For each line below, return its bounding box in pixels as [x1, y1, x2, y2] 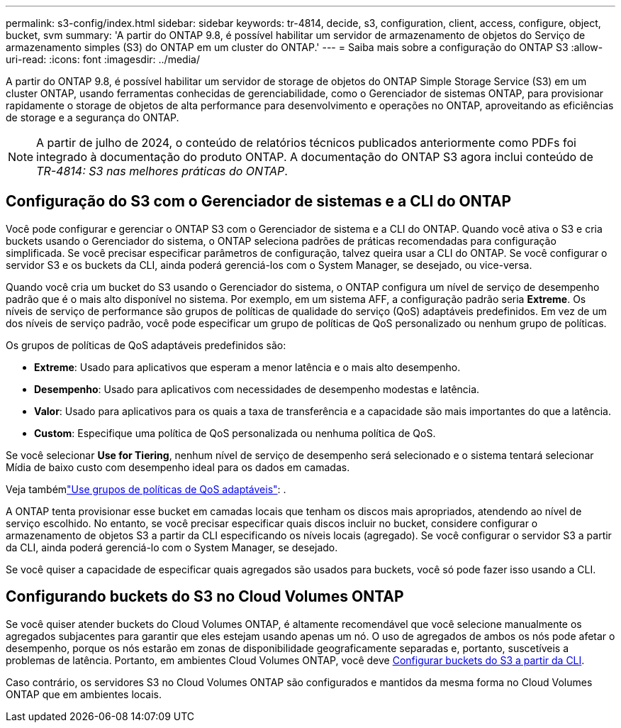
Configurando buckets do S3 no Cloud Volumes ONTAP [6, 588, 404, 606]
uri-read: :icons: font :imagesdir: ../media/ [6, 53, 200, 65]
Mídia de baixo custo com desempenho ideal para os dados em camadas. [6, 460, 350, 473]
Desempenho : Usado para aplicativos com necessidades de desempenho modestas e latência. [34, 382, 480, 395]
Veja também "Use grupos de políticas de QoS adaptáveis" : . [6, 482, 286, 495]
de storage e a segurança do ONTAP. [6, 111, 179, 123]
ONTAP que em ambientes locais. [6, 688, 162, 700]
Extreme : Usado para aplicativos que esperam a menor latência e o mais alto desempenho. [34, 360, 461, 373]
